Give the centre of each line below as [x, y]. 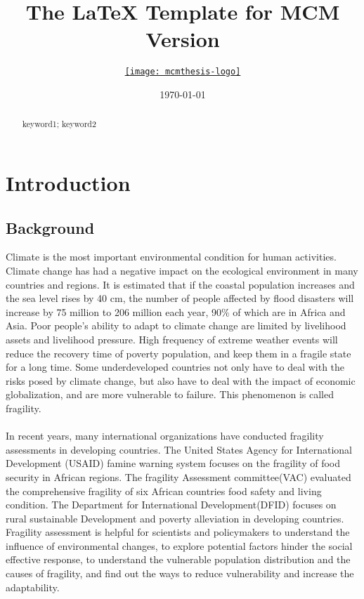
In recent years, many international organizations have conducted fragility [165, 436]
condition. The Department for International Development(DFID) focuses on [171, 505]
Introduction [68, 183]
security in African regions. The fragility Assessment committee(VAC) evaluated [178, 476]
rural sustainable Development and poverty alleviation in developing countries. [175, 518]
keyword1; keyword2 [59, 124]
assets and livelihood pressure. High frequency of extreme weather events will [172, 339]
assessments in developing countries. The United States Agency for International [179, 449]
